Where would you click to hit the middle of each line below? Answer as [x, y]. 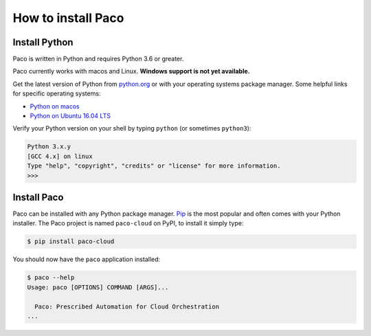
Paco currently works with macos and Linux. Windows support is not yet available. [131, 71]
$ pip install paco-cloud [71, 242]
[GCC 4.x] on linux [60, 156]
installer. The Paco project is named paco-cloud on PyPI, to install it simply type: [128, 223]
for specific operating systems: [57, 93]
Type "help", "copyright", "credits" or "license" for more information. [154, 166]
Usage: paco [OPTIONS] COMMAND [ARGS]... [98, 287]
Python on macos [55, 106]
